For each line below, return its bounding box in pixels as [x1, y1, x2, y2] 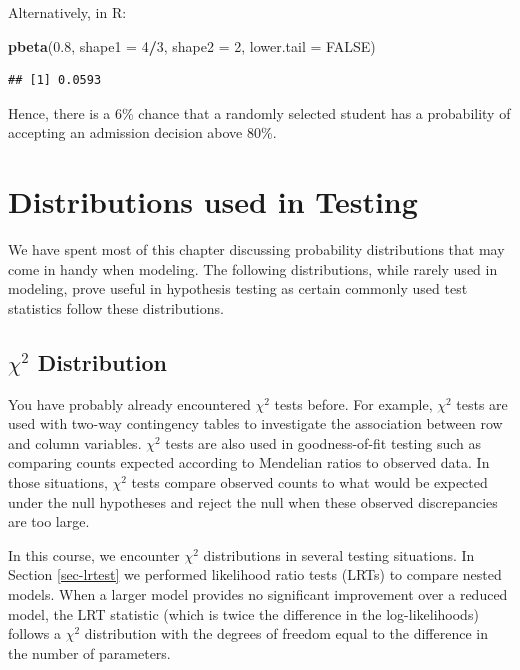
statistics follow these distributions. [8, 297, 224, 318]
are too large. [8, 511, 90, 532]
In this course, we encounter [8, 544, 180, 565]
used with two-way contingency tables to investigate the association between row [8, 413, 503, 434]
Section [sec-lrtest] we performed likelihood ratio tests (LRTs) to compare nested [8, 564, 502, 585]
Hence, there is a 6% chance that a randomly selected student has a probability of [8, 102, 511, 123]
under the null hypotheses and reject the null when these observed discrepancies [8, 491, 498, 512]
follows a [8, 623, 61, 644]
